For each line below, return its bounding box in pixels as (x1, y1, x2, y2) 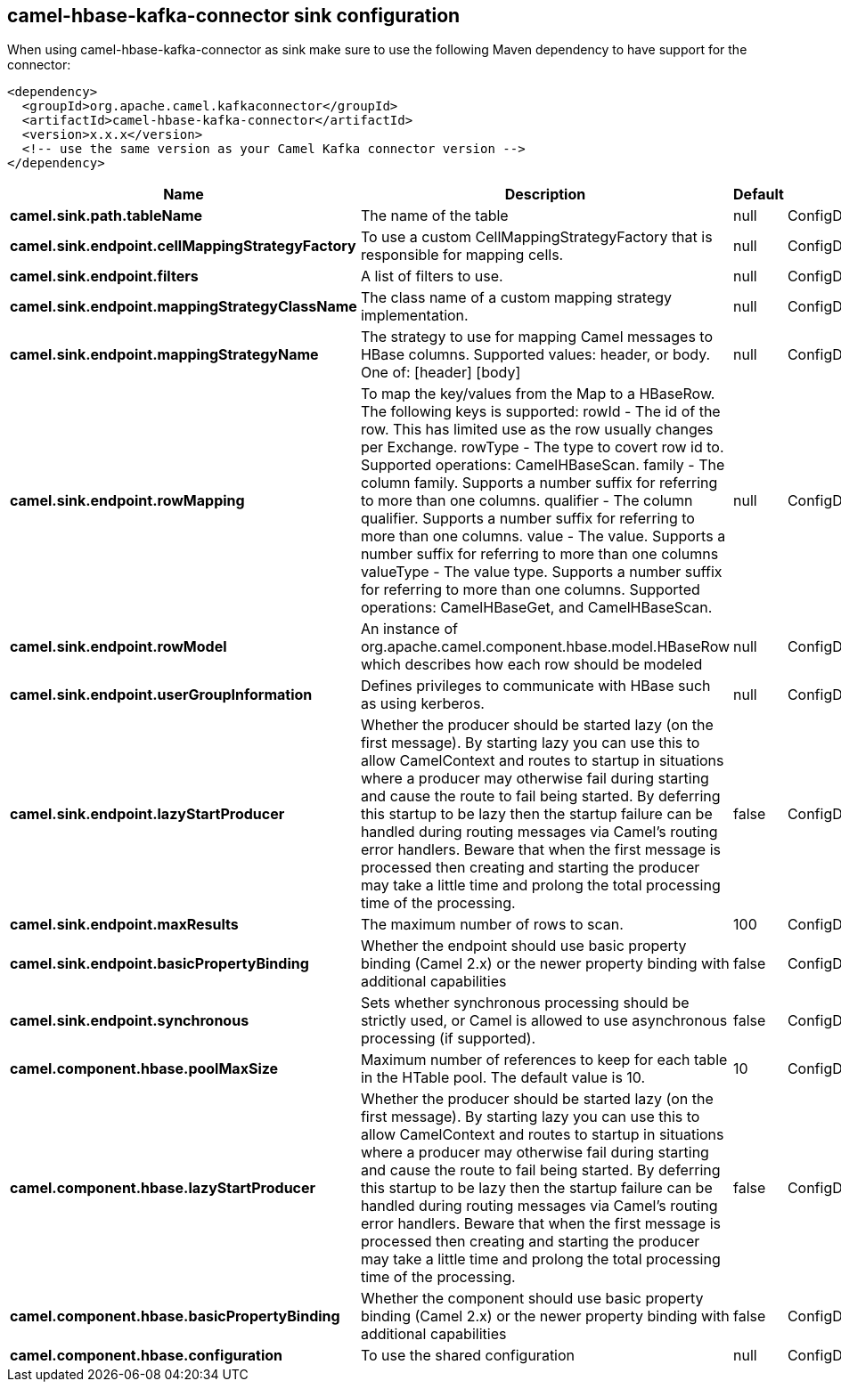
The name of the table (360, 207, 509, 225)
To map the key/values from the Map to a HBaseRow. (360, 385, 715, 403)
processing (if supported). (360, 1029, 536, 1048)
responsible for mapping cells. (360, 246, 564, 264)
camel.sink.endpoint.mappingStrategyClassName (10, 297, 357, 316)
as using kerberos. (360, 694, 485, 713)
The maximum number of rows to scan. (360, 915, 624, 934)
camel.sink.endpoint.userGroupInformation (10, 686, 313, 704)
